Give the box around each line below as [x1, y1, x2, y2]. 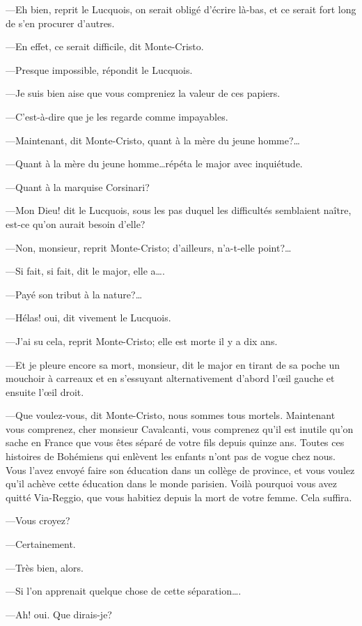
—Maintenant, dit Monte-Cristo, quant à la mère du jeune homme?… [6, 132, 300, 147]
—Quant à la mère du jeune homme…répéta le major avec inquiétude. [6, 156, 303, 171]
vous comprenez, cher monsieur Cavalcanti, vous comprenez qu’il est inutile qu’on [6, 421, 354, 436]
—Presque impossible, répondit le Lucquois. [6, 62, 193, 77]
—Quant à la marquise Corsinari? [6, 179, 150, 194]
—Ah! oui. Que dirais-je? [6, 606, 112, 621]
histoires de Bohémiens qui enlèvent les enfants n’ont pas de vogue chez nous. [6, 449, 336, 464]
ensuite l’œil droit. [6, 384, 84, 399]
